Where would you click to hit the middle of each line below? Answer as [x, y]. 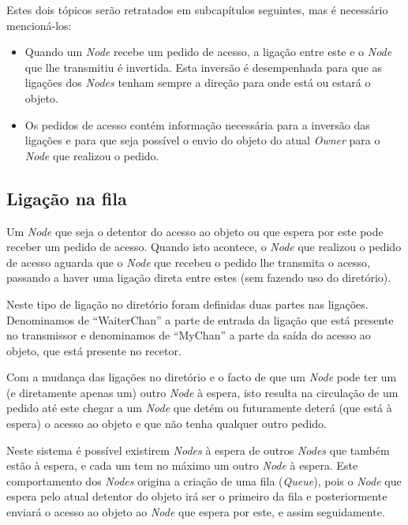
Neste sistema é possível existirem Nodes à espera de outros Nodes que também [198, 450]
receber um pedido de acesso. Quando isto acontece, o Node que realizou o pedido [204, 247]
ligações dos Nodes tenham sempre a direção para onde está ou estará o [198, 82]
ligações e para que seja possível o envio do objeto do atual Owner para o [202, 140]
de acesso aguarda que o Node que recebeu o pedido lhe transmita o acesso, [189, 262]
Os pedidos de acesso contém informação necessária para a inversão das [197, 124]
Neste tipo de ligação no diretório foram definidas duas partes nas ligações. [187, 304]
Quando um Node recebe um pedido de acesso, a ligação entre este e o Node [208, 52]
